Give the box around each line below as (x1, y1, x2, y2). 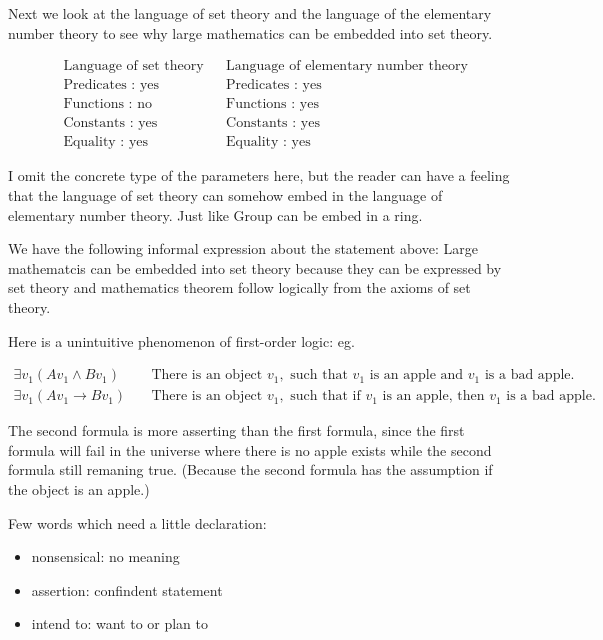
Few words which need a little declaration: (8, 512, 267, 533)
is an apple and (369, 368, 464, 383)
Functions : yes (226, 97, 319, 112)
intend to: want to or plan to (31, 613, 209, 634)
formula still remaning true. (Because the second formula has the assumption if (8, 459, 493, 480)
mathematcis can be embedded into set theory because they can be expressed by (8, 257, 502, 278)
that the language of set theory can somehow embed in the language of (8, 184, 443, 205)
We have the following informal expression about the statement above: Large (8, 238, 478, 259)
